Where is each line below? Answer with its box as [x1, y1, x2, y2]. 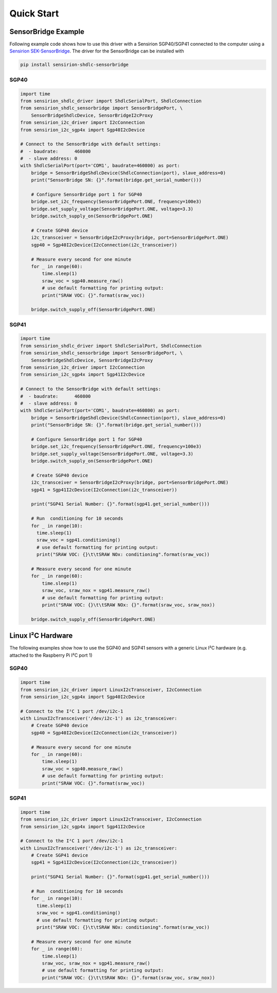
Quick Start [9, 8, 59, 19]
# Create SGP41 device [31, 853, 88, 858]
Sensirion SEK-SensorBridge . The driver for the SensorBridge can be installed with [9, 48, 184, 54]
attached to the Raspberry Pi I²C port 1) [9, 652, 93, 658]
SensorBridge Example [9, 27, 85, 36]
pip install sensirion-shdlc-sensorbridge [20, 62, 129, 68]
